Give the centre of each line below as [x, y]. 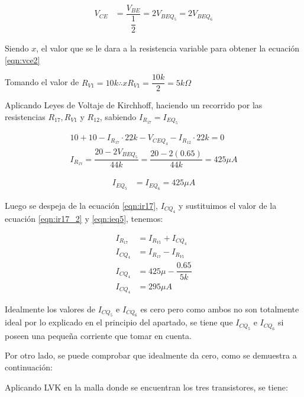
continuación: [29, 367]
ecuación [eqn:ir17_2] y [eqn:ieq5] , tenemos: [84, 218]
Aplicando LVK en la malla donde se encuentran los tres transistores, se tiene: [146, 387]
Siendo [17, 48]
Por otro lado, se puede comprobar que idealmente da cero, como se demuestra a [151, 355]
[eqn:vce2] [22, 59]
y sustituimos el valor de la [228, 205]
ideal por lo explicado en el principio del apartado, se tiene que [119, 322]
